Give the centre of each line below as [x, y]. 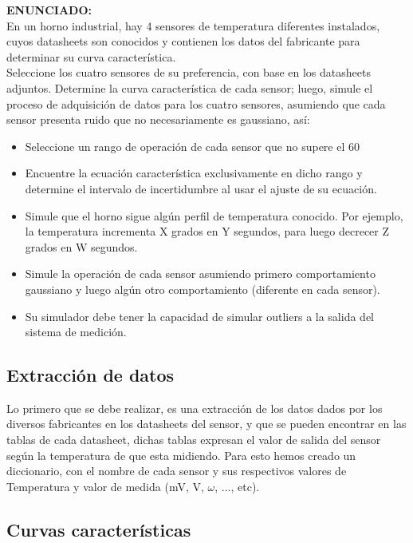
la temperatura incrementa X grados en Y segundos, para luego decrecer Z [207, 231]
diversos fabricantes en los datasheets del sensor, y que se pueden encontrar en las [206, 424]
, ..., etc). [237, 486]
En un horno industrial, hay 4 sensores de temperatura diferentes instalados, [193, 25]
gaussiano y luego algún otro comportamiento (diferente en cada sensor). [203, 289]
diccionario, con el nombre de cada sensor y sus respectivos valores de [177, 471]
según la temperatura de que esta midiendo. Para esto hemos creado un [181, 455]
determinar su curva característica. [91, 56]
